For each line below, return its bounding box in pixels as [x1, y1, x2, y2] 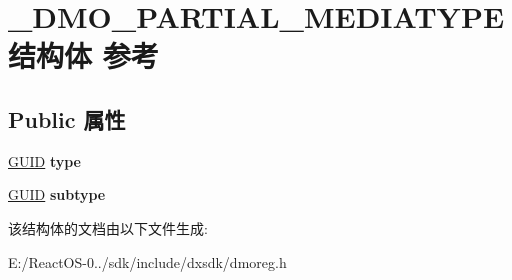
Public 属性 [8, 103, 126, 134]
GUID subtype [8, 184, 106, 205]
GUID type [8, 150, 82, 171]
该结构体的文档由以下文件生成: [8, 217, 208, 238]
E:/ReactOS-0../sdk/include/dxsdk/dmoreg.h [8, 251, 287, 272]
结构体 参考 [8, 35, 159, 76]
